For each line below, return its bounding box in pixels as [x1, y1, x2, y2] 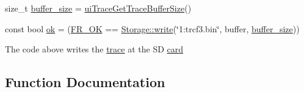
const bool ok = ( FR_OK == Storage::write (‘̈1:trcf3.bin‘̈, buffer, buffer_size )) [5, 22, 300, 35]
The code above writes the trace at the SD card [5, 43, 184, 55]
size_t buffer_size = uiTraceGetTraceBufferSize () [5, 2, 192, 14]
